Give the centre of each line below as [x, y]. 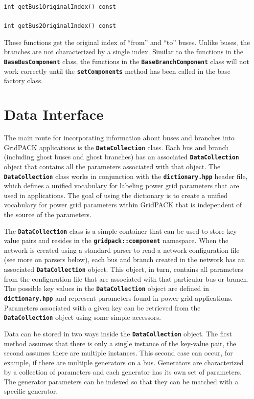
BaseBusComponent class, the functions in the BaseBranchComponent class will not [127, 61]
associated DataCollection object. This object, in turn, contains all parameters [124, 269]
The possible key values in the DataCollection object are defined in [106, 288]
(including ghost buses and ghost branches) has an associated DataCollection [122, 157]
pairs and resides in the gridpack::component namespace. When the [125, 240]
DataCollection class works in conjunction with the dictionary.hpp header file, [126, 176]
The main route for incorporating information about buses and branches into [119, 137]
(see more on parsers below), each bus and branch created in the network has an [125, 259]
